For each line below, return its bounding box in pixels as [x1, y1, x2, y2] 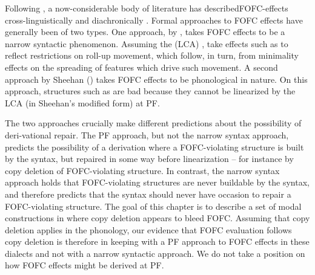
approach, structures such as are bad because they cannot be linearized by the [5, 85, 296, 97]
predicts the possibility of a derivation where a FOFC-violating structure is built [5, 140, 304, 153]
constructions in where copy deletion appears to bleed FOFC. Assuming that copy [5, 212, 310, 224]
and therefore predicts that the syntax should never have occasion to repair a [5, 187, 291, 200]
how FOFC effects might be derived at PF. [5, 259, 164, 271]
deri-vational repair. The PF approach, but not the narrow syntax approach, [5, 128, 289, 141]
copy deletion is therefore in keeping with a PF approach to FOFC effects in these [5, 235, 310, 248]
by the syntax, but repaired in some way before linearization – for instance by [5, 152, 294, 165]
